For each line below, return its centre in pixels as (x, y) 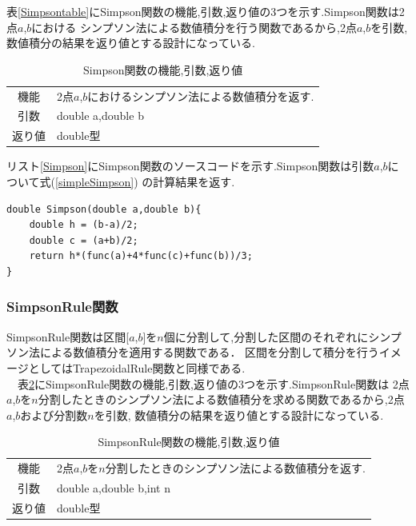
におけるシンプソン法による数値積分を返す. (201, 96)
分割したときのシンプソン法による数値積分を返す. (235, 468)
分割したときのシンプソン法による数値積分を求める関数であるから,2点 (221, 399)
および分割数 (54, 414)
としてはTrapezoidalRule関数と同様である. (137, 367)
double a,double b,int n (114, 488)
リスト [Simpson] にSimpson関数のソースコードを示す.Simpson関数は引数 (190, 166)
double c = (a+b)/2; (84, 240)
